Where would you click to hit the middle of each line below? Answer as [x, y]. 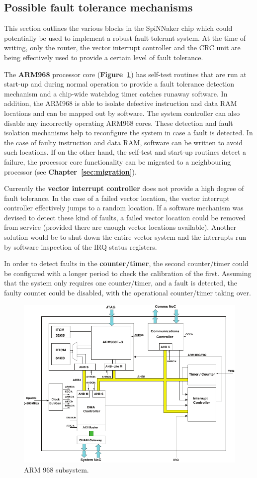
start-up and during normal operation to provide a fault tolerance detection [119, 84]
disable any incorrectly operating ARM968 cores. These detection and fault [119, 123]
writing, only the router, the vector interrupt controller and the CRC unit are [122, 48]
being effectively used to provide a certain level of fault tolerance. [104, 57]
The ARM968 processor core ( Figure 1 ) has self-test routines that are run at [125, 74]
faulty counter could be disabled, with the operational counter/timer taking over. [128, 293]
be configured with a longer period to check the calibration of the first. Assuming [128, 273]
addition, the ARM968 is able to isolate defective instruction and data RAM [121, 103]
